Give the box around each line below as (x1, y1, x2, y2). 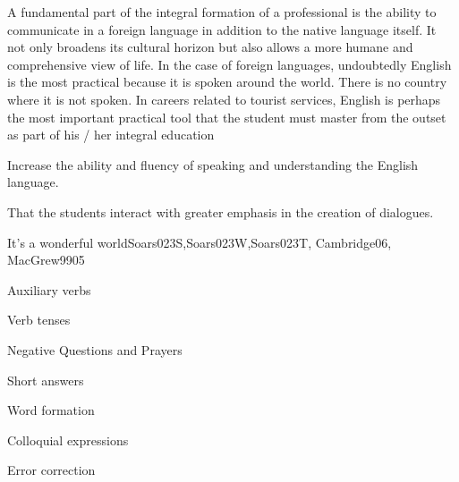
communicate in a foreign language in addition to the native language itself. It (7, 20, 437, 38)
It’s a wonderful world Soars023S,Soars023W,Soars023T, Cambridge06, (7, 233, 392, 251)
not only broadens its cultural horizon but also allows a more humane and (7, 38, 413, 56)
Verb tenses (7, 310, 71, 329)
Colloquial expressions (7, 430, 129, 449)
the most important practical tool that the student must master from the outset (7, 107, 446, 126)
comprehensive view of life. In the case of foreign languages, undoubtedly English (7, 55, 452, 73)
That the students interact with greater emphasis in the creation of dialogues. (7, 202, 434, 221)
